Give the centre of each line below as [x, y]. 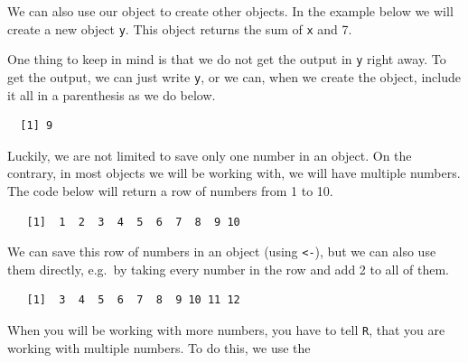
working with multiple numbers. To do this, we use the [159, 347]
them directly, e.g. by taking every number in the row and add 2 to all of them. [229, 269]
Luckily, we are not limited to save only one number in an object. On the [210, 155]
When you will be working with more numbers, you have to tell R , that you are [226, 329]
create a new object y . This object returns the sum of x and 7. [180, 28]
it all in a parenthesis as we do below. [112, 94]
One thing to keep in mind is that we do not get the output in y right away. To [227, 59]
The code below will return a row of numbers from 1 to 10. [170, 190]
